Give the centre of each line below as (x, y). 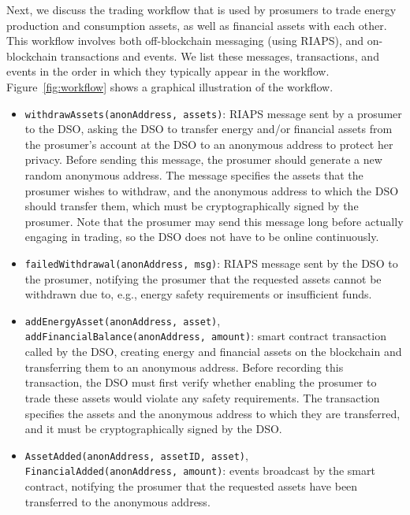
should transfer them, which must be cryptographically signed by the (192, 206)
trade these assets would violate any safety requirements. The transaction (202, 397)
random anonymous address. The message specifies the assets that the (194, 175)
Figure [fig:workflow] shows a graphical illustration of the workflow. (170, 86)
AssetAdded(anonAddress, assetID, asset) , (136, 455)
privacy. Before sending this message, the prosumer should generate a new (203, 159)
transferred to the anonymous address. (117, 501)
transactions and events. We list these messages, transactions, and (220, 56)
